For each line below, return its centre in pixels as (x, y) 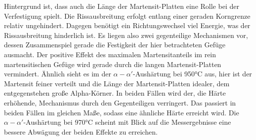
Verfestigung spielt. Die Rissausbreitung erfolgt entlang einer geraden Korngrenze (127, 16)
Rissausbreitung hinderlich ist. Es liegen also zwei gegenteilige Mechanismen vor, (126, 35)
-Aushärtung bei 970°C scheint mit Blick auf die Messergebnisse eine (127, 122)
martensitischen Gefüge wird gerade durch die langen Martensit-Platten (113, 64)
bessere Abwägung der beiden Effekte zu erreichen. (81, 131)
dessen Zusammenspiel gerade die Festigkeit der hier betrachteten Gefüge (115, 45)
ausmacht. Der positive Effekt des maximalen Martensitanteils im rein (110, 54)
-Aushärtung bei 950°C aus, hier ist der (192, 74)
